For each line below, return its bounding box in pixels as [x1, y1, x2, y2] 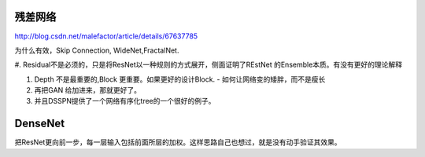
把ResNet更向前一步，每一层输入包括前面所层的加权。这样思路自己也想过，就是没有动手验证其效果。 [14, 137, 342, 147]
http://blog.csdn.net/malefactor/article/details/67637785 [14, 31, 198, 41]
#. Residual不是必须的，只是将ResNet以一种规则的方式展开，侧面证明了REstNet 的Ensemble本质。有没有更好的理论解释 [14, 60, 403, 70]
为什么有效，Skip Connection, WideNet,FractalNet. [14, 46, 179, 55]
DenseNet [14, 117, 65, 130]
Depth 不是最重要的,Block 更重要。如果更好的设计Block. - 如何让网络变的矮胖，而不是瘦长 [34, 75, 326, 84]
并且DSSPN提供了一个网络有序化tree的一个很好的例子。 [34, 97, 216, 106]
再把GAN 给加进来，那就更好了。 [34, 86, 142, 95]
